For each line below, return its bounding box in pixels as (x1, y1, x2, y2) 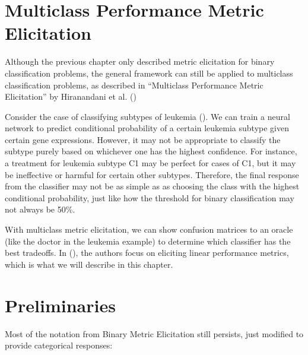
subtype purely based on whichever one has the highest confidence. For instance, (5, 145, 297, 157)
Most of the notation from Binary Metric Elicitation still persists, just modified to (5, 327, 304, 340)
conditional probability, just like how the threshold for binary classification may (5, 191, 294, 204)
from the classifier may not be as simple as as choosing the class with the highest (5, 180, 300, 192)
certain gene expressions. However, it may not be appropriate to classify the (5, 133, 281, 145)
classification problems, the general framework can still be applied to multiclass (5, 66, 293, 79)
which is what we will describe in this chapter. (5, 258, 173, 270)
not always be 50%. (5, 203, 75, 215)
